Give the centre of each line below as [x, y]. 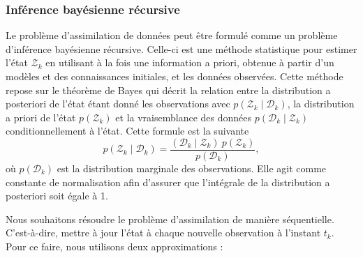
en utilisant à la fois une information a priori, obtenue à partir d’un [190, 62]
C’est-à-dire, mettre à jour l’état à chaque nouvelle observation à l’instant [163, 233]
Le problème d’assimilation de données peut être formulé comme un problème [172, 35]
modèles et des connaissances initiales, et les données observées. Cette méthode [175, 76]
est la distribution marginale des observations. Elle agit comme [192, 168]
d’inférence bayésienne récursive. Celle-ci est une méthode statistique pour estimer [181, 48]
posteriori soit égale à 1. [57, 196]
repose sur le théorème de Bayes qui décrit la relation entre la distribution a [168, 90]
